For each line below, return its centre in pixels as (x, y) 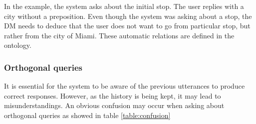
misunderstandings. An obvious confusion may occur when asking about (114, 105)
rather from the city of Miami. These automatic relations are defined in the (119, 35)
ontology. (18, 45)
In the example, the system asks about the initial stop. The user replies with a (124, 6)
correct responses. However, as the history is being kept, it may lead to (113, 95)
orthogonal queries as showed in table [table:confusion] (87, 115)
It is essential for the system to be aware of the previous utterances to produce (125, 86)
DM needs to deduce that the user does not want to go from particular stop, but (127, 26)
